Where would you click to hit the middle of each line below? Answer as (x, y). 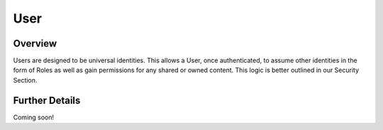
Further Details (47, 100)
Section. (25, 80)
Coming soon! (34, 117)
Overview (35, 43)
